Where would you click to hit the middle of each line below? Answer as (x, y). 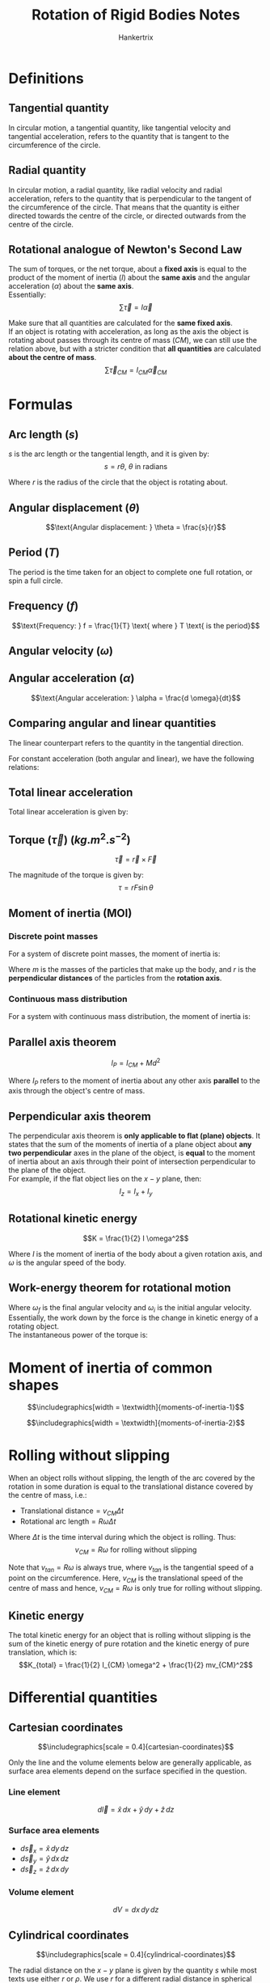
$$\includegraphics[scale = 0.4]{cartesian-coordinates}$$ (136, 1747)
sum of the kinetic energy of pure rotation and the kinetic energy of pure (129, 1644)
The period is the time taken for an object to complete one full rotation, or (131, 572)
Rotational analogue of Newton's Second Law (125, 249)
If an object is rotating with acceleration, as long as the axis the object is (129, 332)
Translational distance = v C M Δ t (72, 1512)
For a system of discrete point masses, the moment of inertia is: (114, 953)
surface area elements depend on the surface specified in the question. (128, 1771)
